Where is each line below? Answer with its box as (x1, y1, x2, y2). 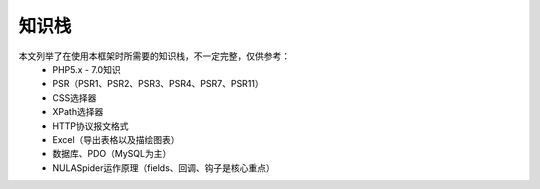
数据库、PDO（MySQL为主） (52, 148, 172, 160)
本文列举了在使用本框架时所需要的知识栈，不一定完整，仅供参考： (18, 50, 290, 62)
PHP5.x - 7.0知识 (52, 63, 121, 75)
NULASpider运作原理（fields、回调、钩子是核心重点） (52, 161, 275, 174)
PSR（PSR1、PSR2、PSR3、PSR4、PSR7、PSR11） (52, 78, 264, 90)
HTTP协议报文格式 (52, 120, 129, 132)
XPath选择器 (52, 106, 104, 118)
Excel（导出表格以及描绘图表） (52, 133, 180, 145)
